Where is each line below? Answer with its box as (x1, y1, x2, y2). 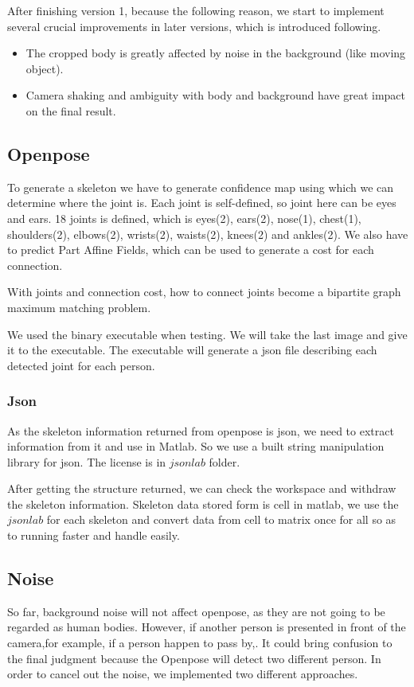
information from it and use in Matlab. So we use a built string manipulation (7, 438, 385, 455)
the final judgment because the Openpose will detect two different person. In (7, 650, 381, 666)
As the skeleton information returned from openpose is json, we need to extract (7, 422, 394, 439)
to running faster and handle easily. (7, 527, 180, 544)
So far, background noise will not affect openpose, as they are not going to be (7, 603, 385, 619)
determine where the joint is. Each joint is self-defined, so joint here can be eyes (7, 194, 396, 211)
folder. (209, 453, 240, 470)
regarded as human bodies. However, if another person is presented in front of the (7, 619, 406, 635)
